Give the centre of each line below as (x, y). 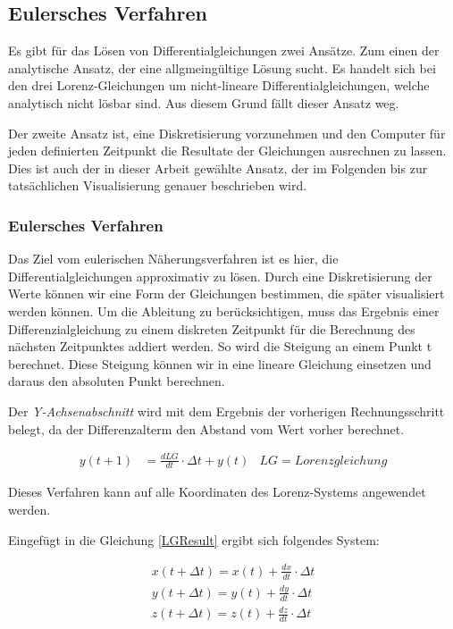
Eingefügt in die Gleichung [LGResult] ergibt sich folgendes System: (194, 539)
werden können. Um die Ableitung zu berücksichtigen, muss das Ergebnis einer (224, 310)
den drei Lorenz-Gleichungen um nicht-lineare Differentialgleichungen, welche (219, 85)
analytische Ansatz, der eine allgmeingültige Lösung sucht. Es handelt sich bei (222, 67)
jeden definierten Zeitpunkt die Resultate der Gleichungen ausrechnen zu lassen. (227, 151)
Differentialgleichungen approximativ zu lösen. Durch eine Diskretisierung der (220, 276)
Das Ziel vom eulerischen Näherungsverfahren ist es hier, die (173, 259)
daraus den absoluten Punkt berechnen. (117, 381)
